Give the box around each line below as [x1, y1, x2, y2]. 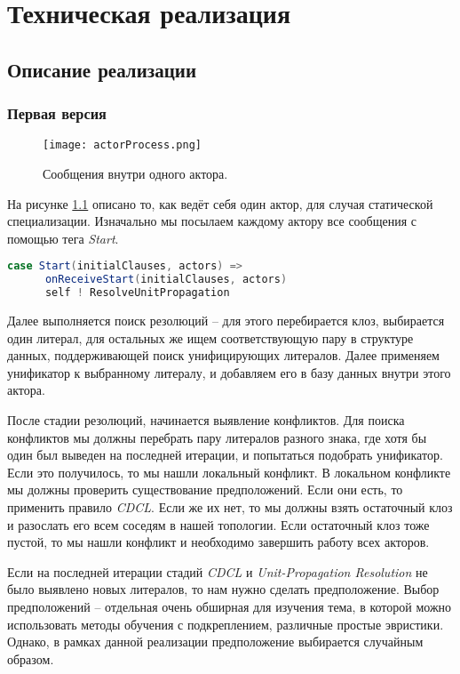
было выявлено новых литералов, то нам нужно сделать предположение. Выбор [7, 580, 440, 598]
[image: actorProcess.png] [43, 139, 202, 152]
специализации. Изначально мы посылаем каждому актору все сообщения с [7, 212, 417, 230]
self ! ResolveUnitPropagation [44, 286, 230, 300]
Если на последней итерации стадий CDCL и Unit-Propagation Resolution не [7, 562, 428, 581]
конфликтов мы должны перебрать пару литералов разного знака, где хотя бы [7, 428, 427, 446]
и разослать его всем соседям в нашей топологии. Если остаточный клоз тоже [7, 515, 430, 534]
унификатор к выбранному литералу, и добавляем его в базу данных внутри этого [7, 363, 451, 381]
